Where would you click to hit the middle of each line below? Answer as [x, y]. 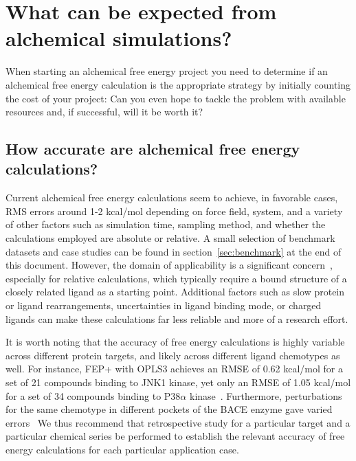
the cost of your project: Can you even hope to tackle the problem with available [176, 98]
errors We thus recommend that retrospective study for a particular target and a [178, 422]
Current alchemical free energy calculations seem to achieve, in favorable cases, [172, 198]
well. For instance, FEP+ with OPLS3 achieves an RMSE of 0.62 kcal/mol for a [175, 369]
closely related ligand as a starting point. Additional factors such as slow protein [175, 292]
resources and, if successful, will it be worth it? [104, 112]
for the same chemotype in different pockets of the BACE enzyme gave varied [169, 409]
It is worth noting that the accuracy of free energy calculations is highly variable [175, 342]
